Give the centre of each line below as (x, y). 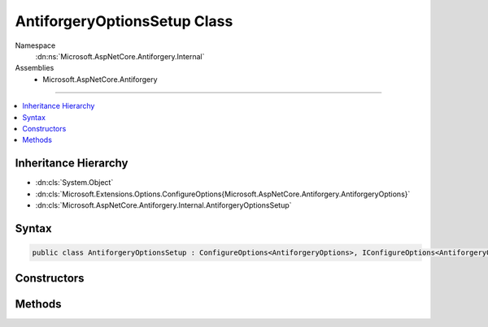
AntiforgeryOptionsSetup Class (124, 21)
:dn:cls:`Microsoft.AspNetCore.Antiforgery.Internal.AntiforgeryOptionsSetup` (163, 205)
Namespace (35, 45)
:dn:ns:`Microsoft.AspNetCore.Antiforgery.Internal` (120, 56)
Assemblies (35, 68)
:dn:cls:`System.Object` (74, 183)
